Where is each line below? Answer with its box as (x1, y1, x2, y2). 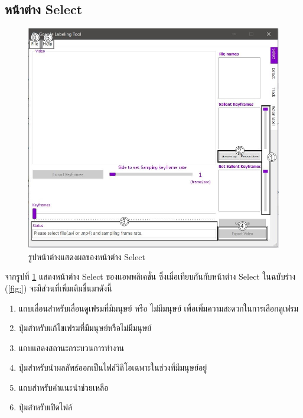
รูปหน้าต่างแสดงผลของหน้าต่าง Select (28, 250, 145, 263)
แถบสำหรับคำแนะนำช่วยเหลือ (18, 381, 109, 393)
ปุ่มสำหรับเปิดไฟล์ (18, 401, 73, 413)
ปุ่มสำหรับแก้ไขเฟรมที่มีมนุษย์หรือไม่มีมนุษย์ (18, 322, 152, 334)
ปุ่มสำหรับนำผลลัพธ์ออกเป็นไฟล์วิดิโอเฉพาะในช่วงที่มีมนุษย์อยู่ (18, 361, 207, 374)
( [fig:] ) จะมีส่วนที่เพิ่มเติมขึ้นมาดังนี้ (5, 281, 112, 294)
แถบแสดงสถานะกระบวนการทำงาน (18, 341, 125, 354)
